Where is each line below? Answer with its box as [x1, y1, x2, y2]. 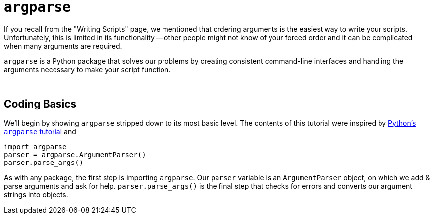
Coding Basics [4, 98, 77, 110]
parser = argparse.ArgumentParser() [4, 150, 146, 159]
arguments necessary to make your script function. [4, 65, 171, 74]
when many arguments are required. [4, 41, 122, 50]
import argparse [4, 142, 67, 151]
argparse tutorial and [4, 127, 76, 136]
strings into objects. [4, 190, 68, 199]
